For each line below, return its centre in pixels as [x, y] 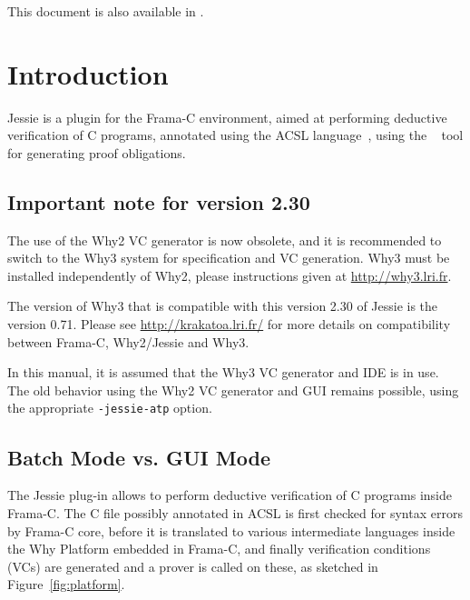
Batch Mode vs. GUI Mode [139, 457]
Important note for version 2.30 [159, 201]
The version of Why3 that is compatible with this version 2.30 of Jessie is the [223, 306]
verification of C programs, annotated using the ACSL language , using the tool [235, 135]
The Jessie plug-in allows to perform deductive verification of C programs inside [230, 495]
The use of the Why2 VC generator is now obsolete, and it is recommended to [225, 240]
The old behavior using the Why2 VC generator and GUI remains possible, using [233, 390]
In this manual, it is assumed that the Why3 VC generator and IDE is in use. [223, 372]
